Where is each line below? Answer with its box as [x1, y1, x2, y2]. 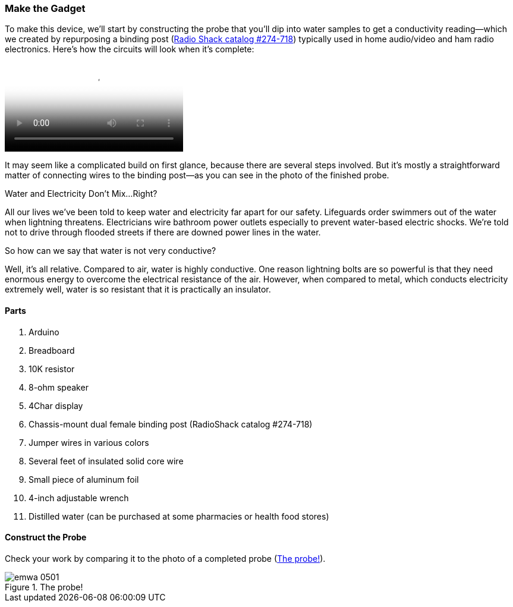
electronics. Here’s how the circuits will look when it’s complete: [5, 44, 254, 55]
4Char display [29, 400, 83, 411]
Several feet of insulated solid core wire [29, 455, 184, 466]
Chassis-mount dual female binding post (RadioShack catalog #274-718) [29, 419, 313, 429]
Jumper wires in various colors [29, 437, 149, 448]
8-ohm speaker [29, 382, 89, 392]
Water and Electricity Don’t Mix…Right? [5, 188, 158, 199]
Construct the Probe [5, 532, 87, 543]
